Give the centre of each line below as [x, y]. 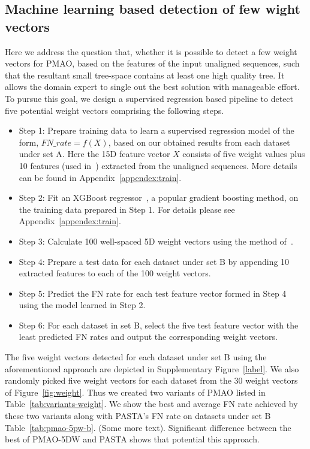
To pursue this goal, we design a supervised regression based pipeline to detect [149, 98]
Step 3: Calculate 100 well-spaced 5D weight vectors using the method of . [156, 241]
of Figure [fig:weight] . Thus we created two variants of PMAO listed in [135, 392]
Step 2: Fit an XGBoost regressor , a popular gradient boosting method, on [159, 198]
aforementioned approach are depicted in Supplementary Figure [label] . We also [152, 368]
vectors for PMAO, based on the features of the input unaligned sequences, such [152, 63]
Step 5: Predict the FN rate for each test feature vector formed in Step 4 [153, 293]
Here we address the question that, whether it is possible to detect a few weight [151, 51]
